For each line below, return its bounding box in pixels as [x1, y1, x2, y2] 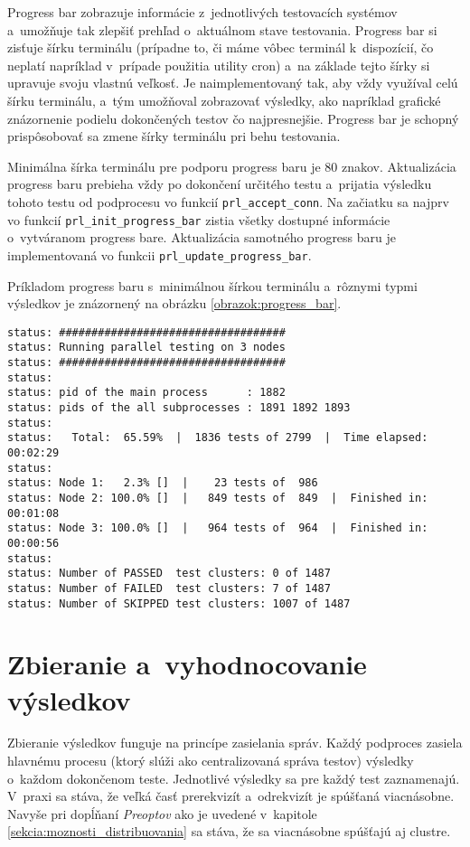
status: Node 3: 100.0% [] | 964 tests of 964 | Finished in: [7, 522, 428, 535]
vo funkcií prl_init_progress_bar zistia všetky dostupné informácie [7, 210, 390, 229]
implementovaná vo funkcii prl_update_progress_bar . [7, 245, 312, 264]
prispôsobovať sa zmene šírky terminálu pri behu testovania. [7, 127, 341, 146]
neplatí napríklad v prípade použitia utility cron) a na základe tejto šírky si [7, 55, 430, 74]
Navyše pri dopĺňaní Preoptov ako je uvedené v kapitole [7, 804, 317, 823]
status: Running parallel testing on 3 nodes [7, 341, 286, 354]
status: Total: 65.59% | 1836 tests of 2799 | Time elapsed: [7, 431, 428, 445]
